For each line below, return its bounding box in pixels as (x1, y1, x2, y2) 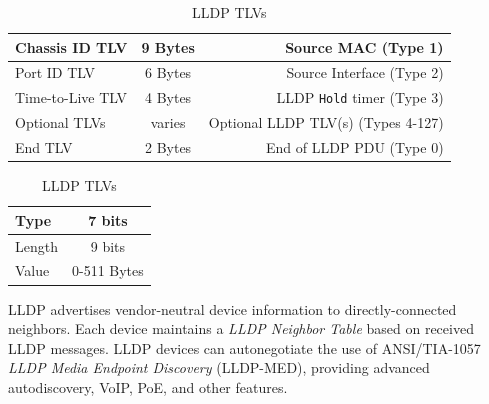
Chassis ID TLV (15, 36, 128, 57)
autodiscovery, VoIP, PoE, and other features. (8, 376, 288, 397)
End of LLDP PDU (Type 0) (266, 137, 444, 158)
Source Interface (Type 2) (286, 62, 444, 83)
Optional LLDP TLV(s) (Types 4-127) (208, 112, 444, 133)
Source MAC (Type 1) (285, 36, 444, 57)
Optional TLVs (15, 112, 106, 133)
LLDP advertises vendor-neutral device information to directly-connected (8, 298, 457, 319)
